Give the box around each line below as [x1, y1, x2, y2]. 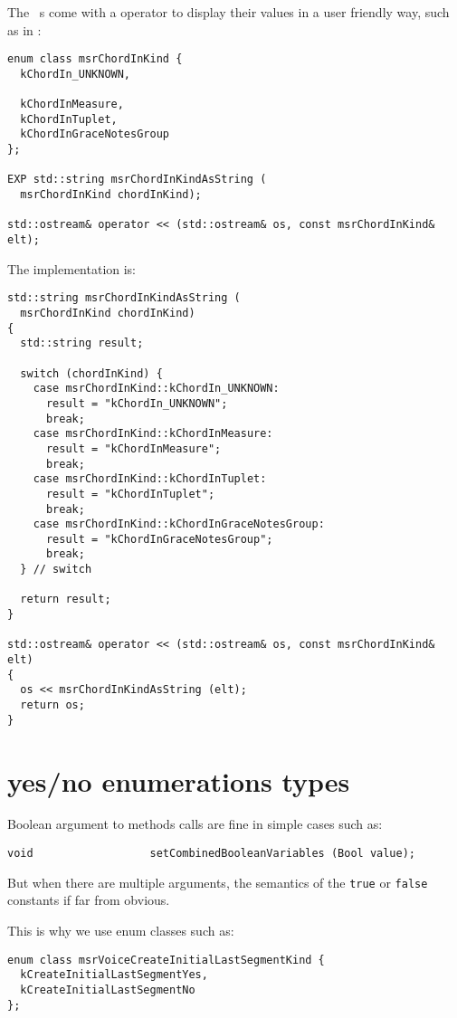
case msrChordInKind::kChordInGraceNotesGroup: [33, 518, 325, 531]
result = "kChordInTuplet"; [45, 487, 215, 500]
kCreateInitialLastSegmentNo [20, 983, 195, 996]
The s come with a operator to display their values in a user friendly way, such [7, 3, 450, 21]
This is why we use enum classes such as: [7, 920, 234, 939]
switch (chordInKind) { [20, 366, 163, 380]
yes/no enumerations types [7, 762, 350, 799]
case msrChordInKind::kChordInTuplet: [33, 472, 267, 486]
